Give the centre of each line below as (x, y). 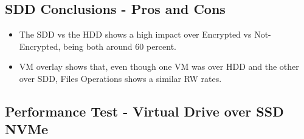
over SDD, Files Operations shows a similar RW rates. (120, 78)
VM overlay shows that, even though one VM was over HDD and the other (159, 66)
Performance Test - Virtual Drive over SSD (144, 111)
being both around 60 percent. (119, 46)
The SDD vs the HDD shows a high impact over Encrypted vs (135, 34)
